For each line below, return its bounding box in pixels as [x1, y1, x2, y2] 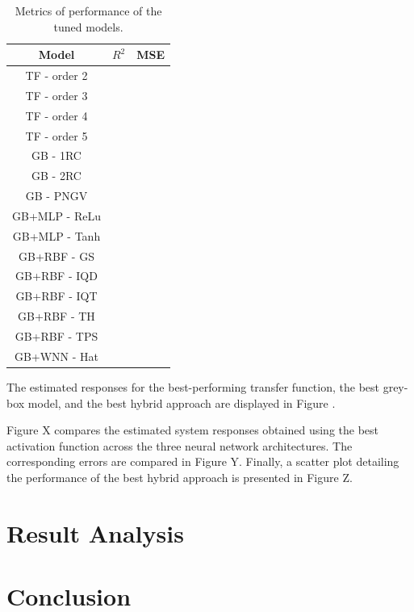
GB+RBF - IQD [15, 267, 98, 284]
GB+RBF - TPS [15, 328, 98, 344]
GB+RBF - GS [19, 247, 94, 264]
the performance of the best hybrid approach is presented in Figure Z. [6, 468, 353, 485]
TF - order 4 [25, 107, 88, 124]
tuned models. [53, 18, 123, 35]
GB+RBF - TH [18, 308, 95, 325]
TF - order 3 [25, 86, 88, 103]
